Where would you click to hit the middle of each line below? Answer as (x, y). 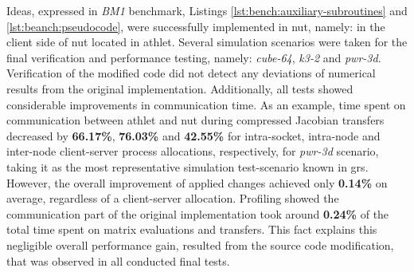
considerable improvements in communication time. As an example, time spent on (206, 104)
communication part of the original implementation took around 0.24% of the (198, 213)
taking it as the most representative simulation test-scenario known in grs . (187, 166)
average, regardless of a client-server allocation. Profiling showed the (173, 198)
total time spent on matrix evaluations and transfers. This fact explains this (192, 229)
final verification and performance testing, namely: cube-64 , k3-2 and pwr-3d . (194, 57)
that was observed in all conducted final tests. (118, 260)
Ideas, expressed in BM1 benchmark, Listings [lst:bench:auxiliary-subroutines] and (207, 10)
